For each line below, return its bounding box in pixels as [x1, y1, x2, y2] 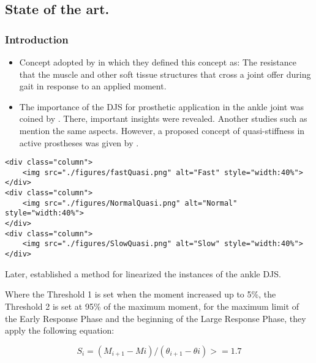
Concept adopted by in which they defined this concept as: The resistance [19, 56, 297, 68]
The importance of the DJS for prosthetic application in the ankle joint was [19, 100, 304, 113]
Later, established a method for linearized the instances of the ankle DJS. [5, 267, 281, 280]
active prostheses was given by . [19, 136, 139, 149]
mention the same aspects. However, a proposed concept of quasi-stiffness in [19, 124, 305, 137]
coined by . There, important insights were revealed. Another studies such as [19, 112, 307, 125]
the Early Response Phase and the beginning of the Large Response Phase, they [5, 312, 306, 324]
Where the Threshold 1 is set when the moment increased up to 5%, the [5, 288, 276, 301]
